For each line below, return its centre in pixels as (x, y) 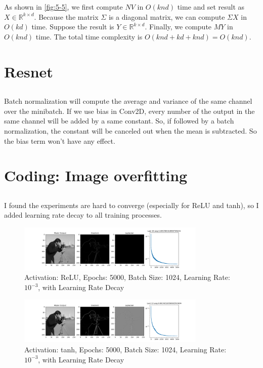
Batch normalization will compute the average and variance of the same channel (128, 101)
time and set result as (211, 7)
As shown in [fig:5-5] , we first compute (63, 7)
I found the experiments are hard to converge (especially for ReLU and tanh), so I (131, 205)
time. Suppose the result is (73, 27)
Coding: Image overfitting (96, 175)
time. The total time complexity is (89, 36)
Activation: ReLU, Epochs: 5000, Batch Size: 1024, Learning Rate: (127, 277)
